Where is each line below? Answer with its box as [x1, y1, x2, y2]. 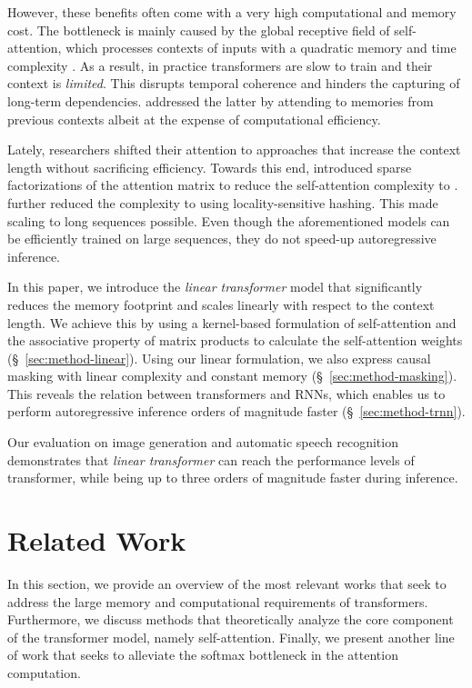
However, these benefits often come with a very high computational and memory [7, 3, 457, 21]
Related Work [7, 522, 186, 559]
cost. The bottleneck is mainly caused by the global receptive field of [7, 20, 390, 39]
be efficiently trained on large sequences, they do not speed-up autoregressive [7, 229, 437, 248]
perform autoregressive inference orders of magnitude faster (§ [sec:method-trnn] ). [7, 402, 466, 421]
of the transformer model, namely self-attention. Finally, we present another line [7, 627, 455, 646]
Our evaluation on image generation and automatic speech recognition [7, 433, 398, 452]
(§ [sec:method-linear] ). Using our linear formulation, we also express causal [7, 348, 431, 367]
